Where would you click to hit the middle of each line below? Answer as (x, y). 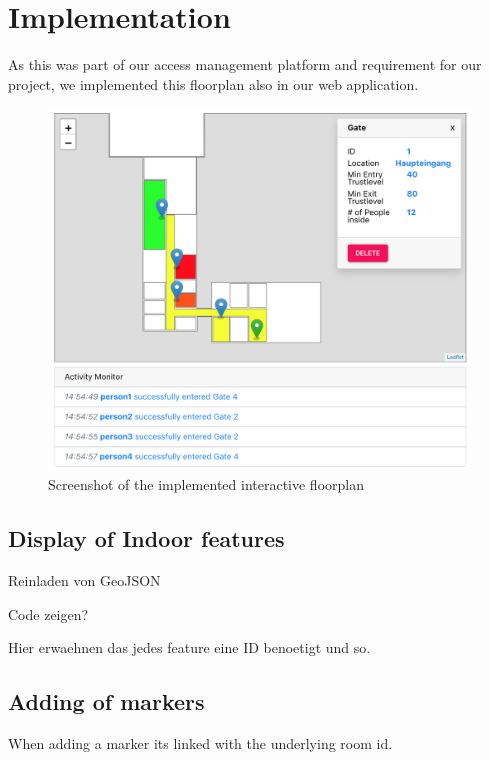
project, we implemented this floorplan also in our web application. (213, 83)
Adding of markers (106, 701)
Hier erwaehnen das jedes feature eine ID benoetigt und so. (189, 647)
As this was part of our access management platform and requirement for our (245, 64)
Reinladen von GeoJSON (84, 580)
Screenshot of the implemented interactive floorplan (206, 484)
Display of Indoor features (146, 538)
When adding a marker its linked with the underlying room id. (200, 742)
